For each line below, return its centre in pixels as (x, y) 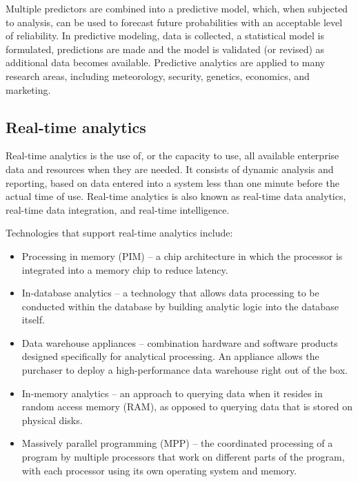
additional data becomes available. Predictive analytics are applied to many (166, 62)
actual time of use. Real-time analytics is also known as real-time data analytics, (176, 196)
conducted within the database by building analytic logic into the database (180, 306)
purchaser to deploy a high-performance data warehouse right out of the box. (185, 370)
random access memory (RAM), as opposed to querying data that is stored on (187, 406)
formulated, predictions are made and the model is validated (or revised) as (165, 49)
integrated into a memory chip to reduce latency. (125, 269)
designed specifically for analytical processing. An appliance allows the (170, 356)
